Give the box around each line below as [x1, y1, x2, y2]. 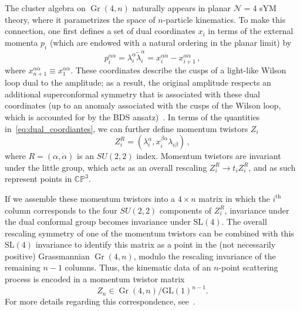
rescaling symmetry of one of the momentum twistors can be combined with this [5, 227, 294, 239]
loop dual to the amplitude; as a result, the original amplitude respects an [5, 76, 271, 89]
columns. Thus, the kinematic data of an [65, 261, 211, 273]
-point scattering [218, 261, 278, 273]
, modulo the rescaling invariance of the [133, 249, 276, 262]
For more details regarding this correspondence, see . [5, 295, 195, 307]
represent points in [5, 173, 72, 185]
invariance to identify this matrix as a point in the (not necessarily [35, 238, 276, 251]
